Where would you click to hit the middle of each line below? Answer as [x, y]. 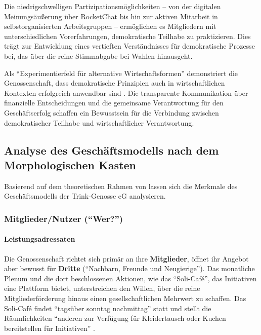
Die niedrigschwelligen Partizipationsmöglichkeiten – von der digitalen [113, 6]
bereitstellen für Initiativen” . [50, 328]
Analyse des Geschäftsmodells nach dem [112, 150]
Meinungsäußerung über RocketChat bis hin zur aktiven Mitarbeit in [111, 16]
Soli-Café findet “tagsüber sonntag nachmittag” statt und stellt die [108, 308]
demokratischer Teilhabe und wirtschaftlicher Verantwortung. [99, 122]
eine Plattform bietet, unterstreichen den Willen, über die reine [102, 288]
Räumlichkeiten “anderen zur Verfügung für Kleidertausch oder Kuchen [115, 318]
